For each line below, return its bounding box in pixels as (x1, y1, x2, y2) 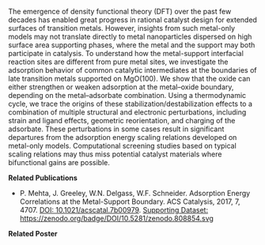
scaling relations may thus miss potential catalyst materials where (8, 149, 222, 159)
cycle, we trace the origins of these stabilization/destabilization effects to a (8, 99, 253, 108)
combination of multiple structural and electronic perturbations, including (8, 107, 247, 117)
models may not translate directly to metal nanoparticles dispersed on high (8, 32, 252, 41)
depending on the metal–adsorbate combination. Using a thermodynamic (8, 91, 247, 100)
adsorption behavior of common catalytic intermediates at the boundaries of (8, 66, 257, 74)
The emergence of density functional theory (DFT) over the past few (8, 7, 232, 16)
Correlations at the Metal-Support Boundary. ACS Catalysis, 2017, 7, (19, 197, 240, 206)
